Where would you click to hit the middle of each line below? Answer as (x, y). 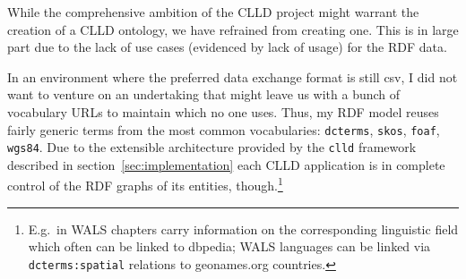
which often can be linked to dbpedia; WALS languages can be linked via (229, 246)
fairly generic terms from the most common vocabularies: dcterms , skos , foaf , (224, 129)
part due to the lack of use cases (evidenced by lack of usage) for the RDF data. (227, 47)
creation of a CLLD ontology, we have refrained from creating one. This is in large (233, 29)
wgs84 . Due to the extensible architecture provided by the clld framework (212, 147)
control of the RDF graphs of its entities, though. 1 (145, 184)
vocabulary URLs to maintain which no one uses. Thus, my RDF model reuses (223, 111)
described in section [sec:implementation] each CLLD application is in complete (226, 164)
